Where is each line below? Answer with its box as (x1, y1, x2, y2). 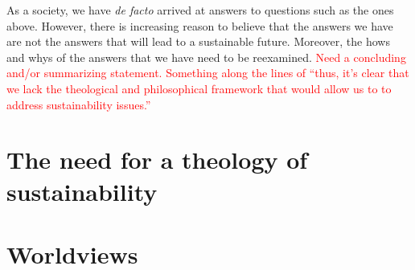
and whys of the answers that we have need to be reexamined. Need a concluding (6, 48, 406, 65)
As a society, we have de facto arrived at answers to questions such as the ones (6, 2, 394, 18)
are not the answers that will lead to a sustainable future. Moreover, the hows (6, 33, 390, 50)
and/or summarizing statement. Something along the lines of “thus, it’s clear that (6, 64, 409, 81)
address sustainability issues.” (6, 96, 151, 112)
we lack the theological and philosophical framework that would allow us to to (6, 80, 392, 96)
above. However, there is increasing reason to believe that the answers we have (6, 17, 393, 34)
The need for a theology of (6, 143, 308, 176)
